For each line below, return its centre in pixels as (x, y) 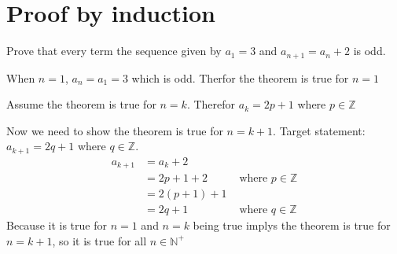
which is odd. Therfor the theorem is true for (240, 77)
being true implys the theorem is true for (292, 225)
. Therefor (211, 104)
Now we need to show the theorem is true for (115, 130)
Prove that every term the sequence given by (114, 51)
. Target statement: (319, 130)
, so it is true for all (99, 240)
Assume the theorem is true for (81, 104)
